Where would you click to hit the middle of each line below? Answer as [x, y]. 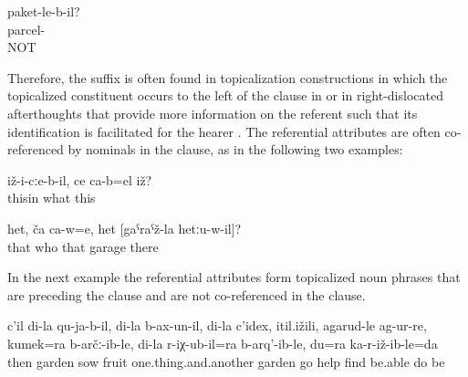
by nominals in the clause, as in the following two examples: [235, 149]
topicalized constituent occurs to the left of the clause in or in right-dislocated [225, 95]
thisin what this [52, 198]
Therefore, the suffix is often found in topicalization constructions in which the [228, 77]
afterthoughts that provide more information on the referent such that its [213, 113]
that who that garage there [83, 246]
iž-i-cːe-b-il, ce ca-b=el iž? [80, 179]
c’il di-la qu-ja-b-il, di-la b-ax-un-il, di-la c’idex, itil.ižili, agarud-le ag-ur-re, [217, 325]
